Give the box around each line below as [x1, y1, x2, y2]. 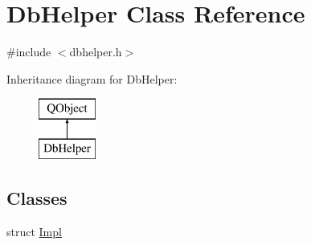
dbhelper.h [69, 43, 122, 60]
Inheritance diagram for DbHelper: [6, 70, 178, 87]
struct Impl [6, 223, 62, 239]
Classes [6, 185, 68, 210]
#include [6, 43, 51, 60]
